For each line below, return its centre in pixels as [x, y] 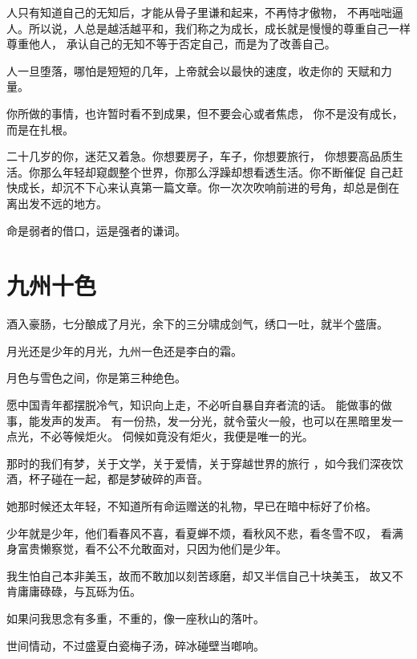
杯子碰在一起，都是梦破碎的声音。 [118, 479]
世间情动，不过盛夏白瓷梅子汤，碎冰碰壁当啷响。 [136, 645]
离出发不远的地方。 [57, 203]
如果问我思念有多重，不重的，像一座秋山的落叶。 [136, 618]
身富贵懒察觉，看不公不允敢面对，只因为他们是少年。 [147, 549]
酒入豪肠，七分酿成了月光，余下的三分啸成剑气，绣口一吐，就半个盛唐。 [197, 324]
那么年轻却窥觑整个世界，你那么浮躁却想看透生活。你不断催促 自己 [216, 171]
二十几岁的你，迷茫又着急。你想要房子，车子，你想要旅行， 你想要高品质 [199, 156]
